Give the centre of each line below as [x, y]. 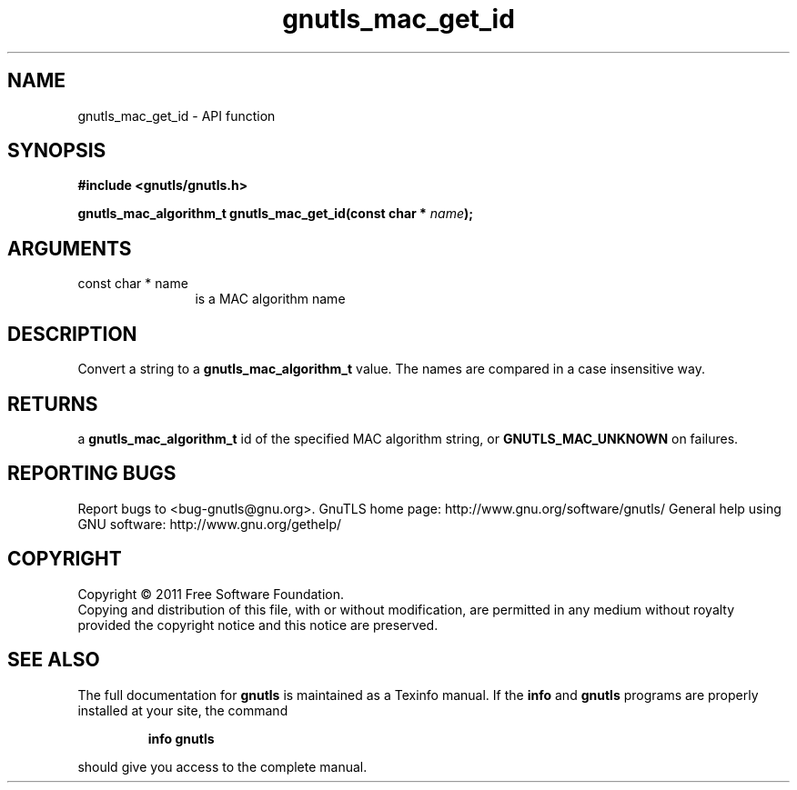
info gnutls [181, 738]
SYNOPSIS [57, 151]
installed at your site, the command [183, 710]
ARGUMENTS [70, 248]
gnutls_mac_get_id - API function [177, 115]
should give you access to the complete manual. [222, 766]
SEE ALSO [54, 660]
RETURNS [53, 404]
